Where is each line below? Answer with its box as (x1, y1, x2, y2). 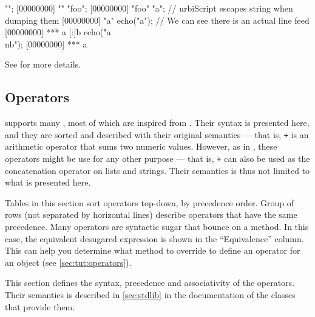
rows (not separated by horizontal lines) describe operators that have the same (5, 208, 297, 221)
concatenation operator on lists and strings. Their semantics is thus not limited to (5, 164, 310, 176)
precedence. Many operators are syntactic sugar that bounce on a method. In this (5, 220, 309, 233)
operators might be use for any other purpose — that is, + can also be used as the (5, 152, 310, 165)
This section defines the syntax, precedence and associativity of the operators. (5, 276, 295, 289)
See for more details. (5, 58, 81, 71)
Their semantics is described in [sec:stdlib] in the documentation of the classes (5, 288, 296, 301)
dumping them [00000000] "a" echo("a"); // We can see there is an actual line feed (5, 13, 310, 26)
